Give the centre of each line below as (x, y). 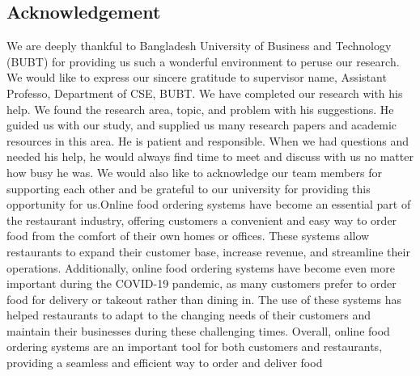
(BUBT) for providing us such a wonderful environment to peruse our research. (203, 61)
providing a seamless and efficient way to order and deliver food (165, 363)
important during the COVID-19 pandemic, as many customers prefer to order (202, 283)
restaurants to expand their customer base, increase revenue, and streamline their (208, 251)
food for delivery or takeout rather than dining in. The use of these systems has (204, 299)
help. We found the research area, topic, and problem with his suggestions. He (200, 109)
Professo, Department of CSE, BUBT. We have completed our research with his (205, 93)
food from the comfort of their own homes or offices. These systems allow (188, 236)
